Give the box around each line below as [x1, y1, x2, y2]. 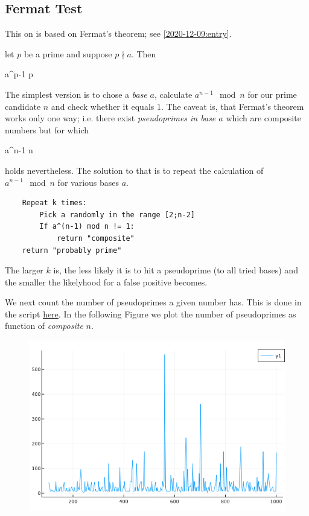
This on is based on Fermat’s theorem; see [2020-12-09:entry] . [5, 27, 232, 40]
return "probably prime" [22, 246, 122, 255]
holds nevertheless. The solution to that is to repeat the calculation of [5, 164, 264, 176]
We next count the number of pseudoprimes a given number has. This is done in [5, 296, 302, 308]
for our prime [247, 88, 297, 100]
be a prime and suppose [24, 47, 112, 60]
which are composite [226, 112, 301, 124]
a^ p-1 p [5, 68, 33, 80]
